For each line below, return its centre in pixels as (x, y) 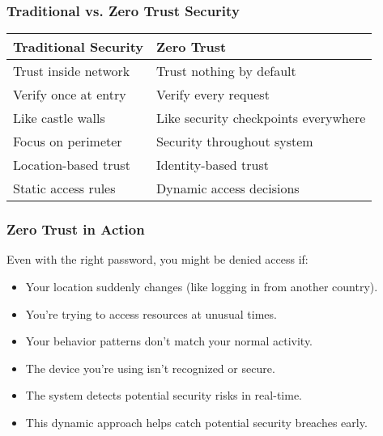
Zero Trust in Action (76, 229)
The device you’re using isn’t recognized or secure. (150, 368)
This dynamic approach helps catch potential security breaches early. (196, 422)
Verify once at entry (70, 95)
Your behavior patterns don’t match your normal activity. (169, 341)
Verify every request (213, 95)
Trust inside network (72, 71)
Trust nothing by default (226, 71)
